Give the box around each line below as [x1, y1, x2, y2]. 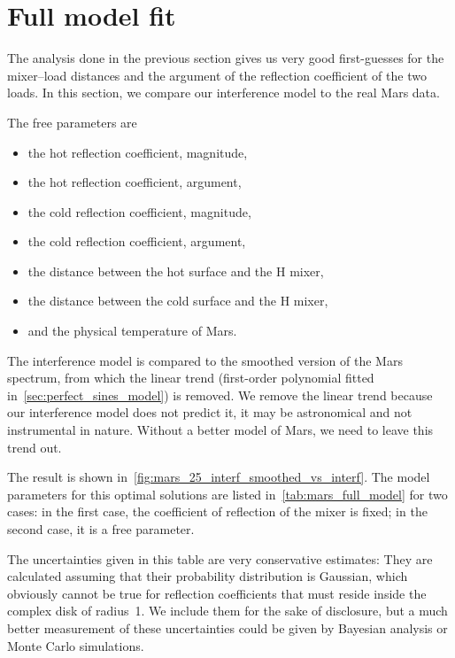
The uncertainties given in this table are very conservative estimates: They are [7, 549, 433, 568]
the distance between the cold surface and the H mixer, [27, 291, 328, 310]
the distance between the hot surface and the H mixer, [27, 261, 324, 280]
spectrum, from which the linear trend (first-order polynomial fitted [7, 368, 374, 387]
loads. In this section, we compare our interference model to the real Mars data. [7, 83, 440, 102]
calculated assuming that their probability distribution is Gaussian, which [7, 567, 408, 585]
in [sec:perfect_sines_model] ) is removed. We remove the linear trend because [7, 385, 433, 404]
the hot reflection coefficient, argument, [27, 173, 242, 191]
